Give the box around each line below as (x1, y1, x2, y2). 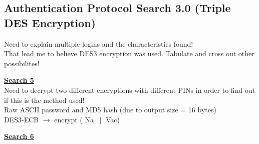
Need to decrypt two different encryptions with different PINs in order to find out (4, 84, 255, 95)
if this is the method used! (4, 94, 85, 105)
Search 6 (4, 131, 34, 141)
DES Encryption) (4, 15, 96, 30)
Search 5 (4, 75, 34, 85)
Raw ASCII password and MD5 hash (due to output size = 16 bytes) (4, 104, 216, 115)
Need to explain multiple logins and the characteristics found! (4, 38, 193, 49)
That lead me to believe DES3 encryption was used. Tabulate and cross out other (4, 48, 254, 59)
